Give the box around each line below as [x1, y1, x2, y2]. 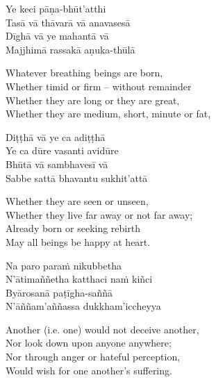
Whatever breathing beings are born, [6, 65, 163, 80]
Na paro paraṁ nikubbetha [6, 258, 122, 272]
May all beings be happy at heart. [6, 234, 151, 249]
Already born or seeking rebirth [6, 221, 140, 235]
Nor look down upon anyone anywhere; [6, 335, 172, 350]
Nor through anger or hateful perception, [6, 349, 181, 364]
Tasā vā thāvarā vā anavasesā [6, 15, 131, 29]
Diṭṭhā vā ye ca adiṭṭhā [6, 129, 106, 144]
